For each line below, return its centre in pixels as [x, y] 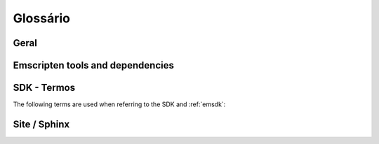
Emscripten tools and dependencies [94, 65]
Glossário [41, 18]
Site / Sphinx [41, 124]
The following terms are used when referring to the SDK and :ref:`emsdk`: [119, 104]
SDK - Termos [44, 88]
